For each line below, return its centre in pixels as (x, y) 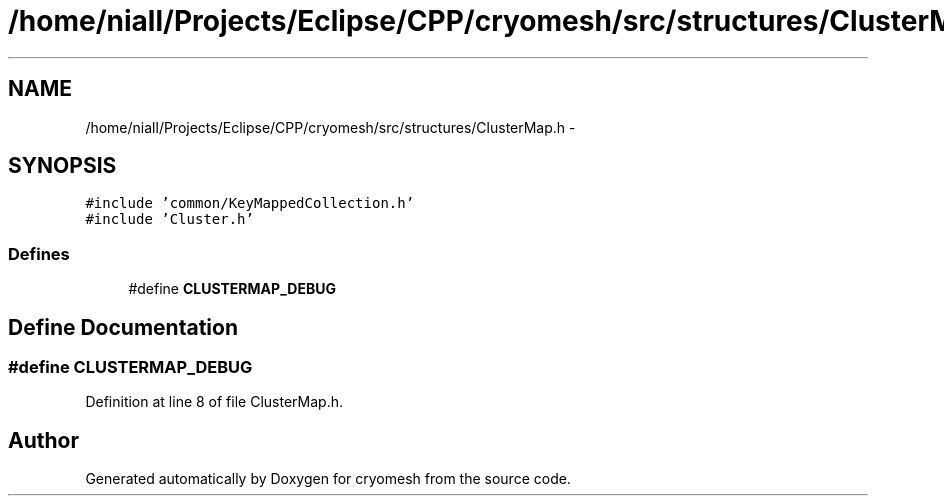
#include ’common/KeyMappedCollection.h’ (250, 203)
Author (43, 440)
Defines (39, 253)
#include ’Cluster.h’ (169, 219)
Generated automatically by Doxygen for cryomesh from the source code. (328, 479)
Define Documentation (123, 327)
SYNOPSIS (62, 166)
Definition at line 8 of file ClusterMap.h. (214, 402)
